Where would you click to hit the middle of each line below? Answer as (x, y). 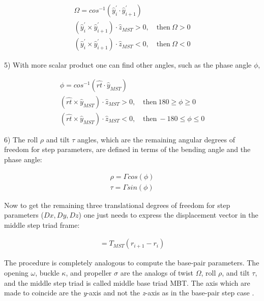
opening (16, 273)
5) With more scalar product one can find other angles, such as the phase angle (128, 65)
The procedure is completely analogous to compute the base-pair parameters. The (132, 263)
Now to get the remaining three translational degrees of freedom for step (117, 205)
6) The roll (21, 139)
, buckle (47, 273)
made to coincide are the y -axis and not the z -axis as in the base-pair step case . (129, 293)
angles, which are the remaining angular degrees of (156, 139)
